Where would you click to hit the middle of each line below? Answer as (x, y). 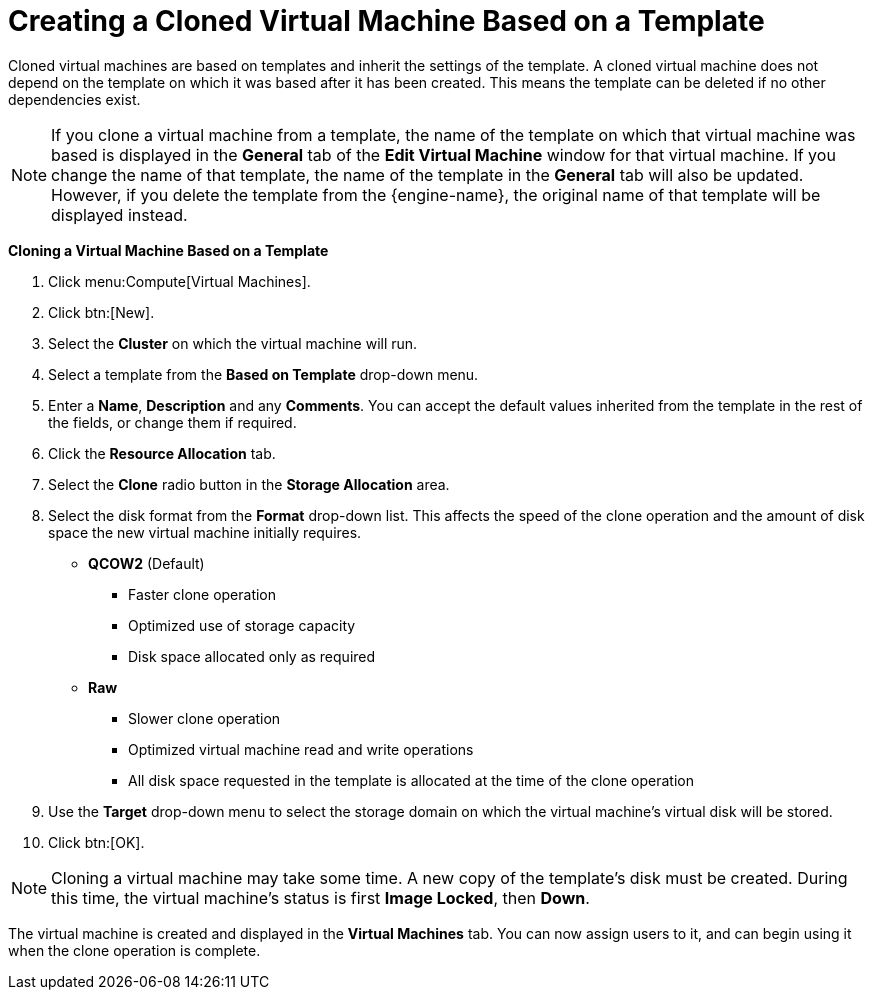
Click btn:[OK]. (96, 842)
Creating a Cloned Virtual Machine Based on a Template (386, 21)
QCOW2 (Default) (146, 563)
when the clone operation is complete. (134, 950)
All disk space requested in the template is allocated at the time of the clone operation (411, 780)
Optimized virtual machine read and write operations (301, 749)
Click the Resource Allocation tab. (162, 453)
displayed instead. (119, 214)
